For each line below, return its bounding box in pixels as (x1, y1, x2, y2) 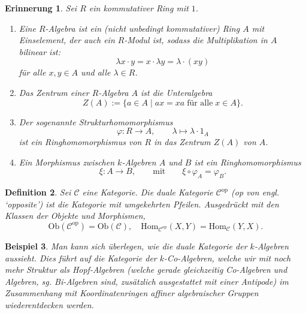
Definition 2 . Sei (5, 186, 71, 198)
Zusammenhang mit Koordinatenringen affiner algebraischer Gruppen (5, 287, 259, 299)
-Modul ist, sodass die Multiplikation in (124, 34, 268, 46)
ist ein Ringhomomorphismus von (19, 136, 142, 148)
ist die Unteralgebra (140, 86, 213, 98)
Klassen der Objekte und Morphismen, (5, 209, 146, 222)
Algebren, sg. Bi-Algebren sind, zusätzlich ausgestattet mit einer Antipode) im (5, 275, 289, 287)
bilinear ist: (19, 45, 61, 58)
